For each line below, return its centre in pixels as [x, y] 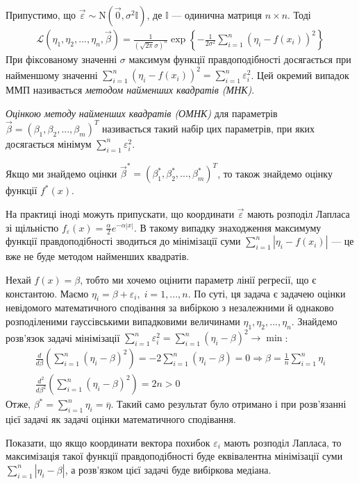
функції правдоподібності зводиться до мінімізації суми [123, 241]
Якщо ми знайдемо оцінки [61, 173]
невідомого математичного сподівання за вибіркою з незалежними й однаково [170, 308]
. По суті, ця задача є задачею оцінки [267, 293]
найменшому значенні [52, 75]
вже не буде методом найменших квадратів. [98, 256]
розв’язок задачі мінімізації [63, 337]
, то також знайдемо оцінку [275, 173]
